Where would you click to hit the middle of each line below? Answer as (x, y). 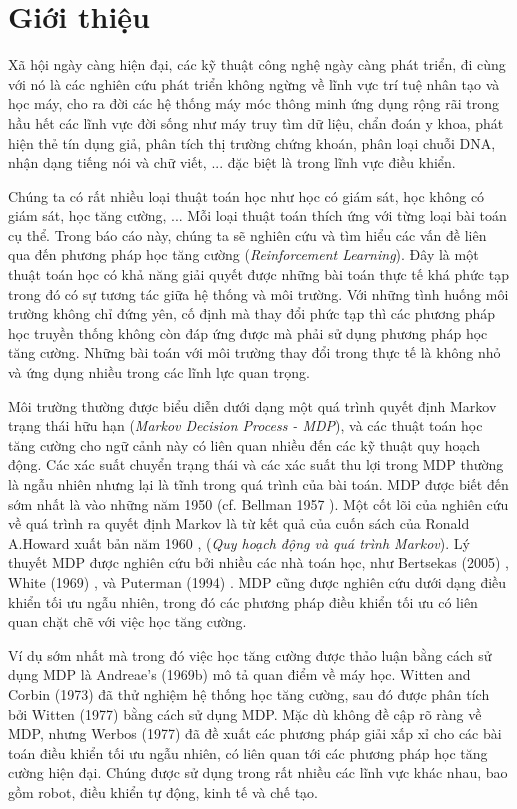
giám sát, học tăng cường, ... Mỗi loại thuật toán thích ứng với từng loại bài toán (257, 215)
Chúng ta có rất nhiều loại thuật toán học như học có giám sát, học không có (246, 195)
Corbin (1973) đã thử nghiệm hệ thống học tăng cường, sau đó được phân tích (249, 693)
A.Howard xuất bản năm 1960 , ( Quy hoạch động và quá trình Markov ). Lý (239, 542)
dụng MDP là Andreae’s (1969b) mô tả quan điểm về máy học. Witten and (239, 674)
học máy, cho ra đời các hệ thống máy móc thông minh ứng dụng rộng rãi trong (253, 103)
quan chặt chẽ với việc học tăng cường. (127, 621)
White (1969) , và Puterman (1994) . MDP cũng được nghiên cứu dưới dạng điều (257, 581)
